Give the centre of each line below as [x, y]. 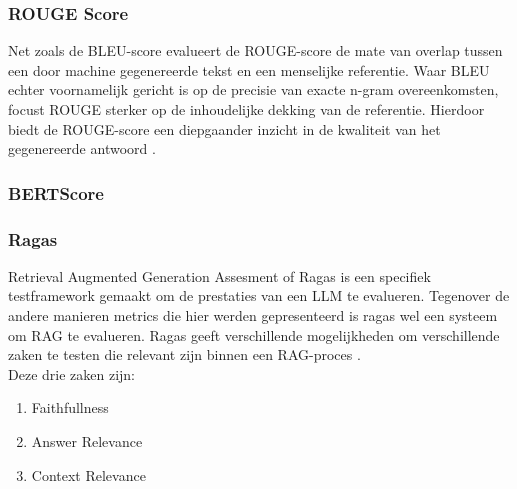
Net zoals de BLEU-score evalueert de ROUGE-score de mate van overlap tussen [255, 50]
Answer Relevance [87, 441]
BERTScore [56, 192]
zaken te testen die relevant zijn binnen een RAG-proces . [184, 354]
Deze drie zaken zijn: [71, 373]
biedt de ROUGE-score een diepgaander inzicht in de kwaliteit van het [224, 128]
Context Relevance [88, 474]
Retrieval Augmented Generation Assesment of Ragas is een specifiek [219, 275]
